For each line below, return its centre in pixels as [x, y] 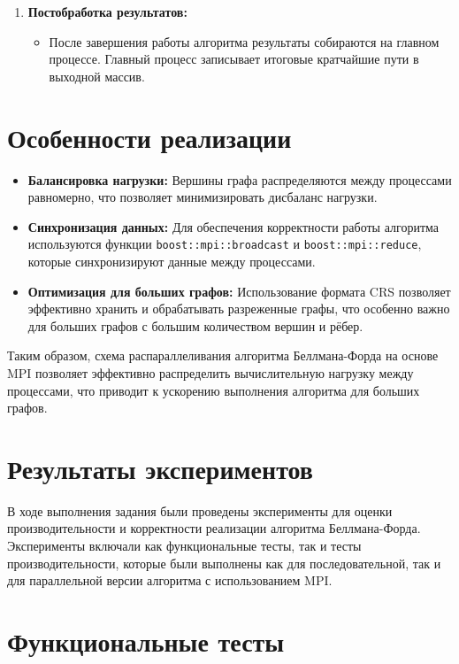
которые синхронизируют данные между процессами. [172, 261]
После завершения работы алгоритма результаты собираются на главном [244, 41]
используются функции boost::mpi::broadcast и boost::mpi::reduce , [225, 244]
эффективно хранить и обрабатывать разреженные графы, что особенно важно [239, 309]
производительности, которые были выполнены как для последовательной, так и [224, 563]
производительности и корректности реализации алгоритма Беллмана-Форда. [214, 528]
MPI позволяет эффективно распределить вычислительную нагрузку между [210, 372]
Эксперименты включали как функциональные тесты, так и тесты [184, 545]
